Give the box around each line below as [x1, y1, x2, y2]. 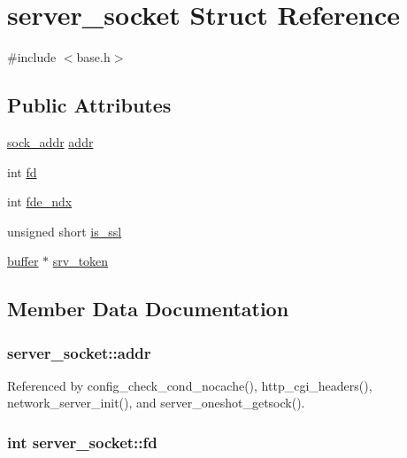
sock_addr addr [7, 132, 94, 151]
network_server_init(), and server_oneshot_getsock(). [7, 393, 305, 412]
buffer [7, 252, 39, 270]
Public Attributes [7, 91, 172, 119]
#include [7, 48, 57, 66]
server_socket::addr [7, 341, 151, 363]
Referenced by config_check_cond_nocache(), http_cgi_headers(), [7, 376, 372, 394]
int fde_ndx [7, 192, 73, 211]
